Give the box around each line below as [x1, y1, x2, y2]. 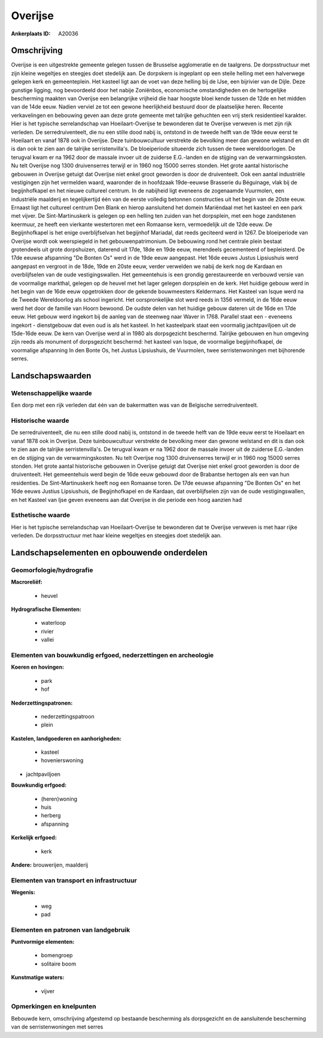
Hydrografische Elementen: [11, 606, 82, 613]
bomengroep [41, 952, 73, 959]
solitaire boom [41, 960, 77, 967]
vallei [41, 636, 54, 643]
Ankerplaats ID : [11, 30, 51, 37]
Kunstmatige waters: [11, 974, 65, 981]
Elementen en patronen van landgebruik [11, 925, 130, 934]
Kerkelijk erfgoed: [11, 834, 57, 841]
